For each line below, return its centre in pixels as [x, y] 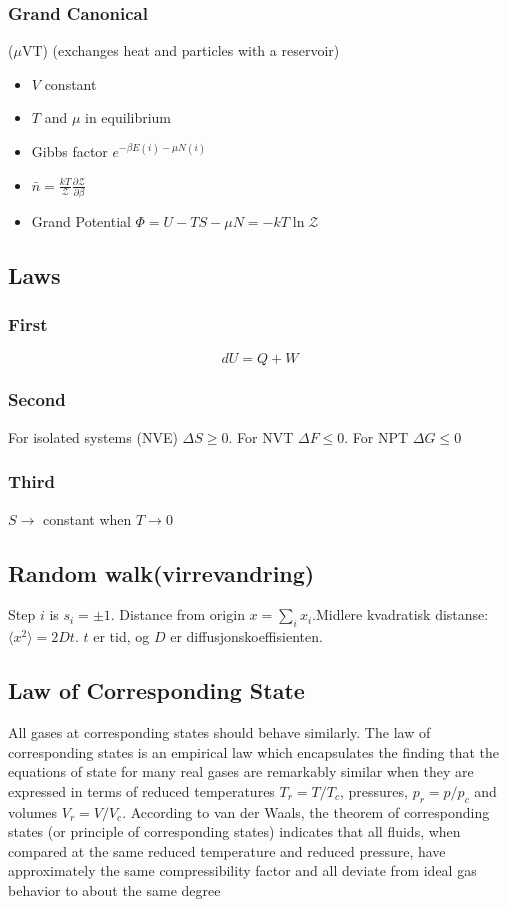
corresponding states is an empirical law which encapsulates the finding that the [253, 751]
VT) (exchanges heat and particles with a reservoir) [180, 50]
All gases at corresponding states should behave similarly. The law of [219, 731]
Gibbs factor [69, 151]
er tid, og [121, 636]
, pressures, [373, 790]
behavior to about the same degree [114, 889]
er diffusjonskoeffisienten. [246, 636]
